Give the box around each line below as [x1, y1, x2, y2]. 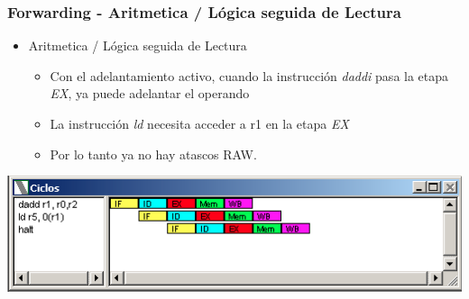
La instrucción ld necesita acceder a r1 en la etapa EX [50, 114, 349, 132]
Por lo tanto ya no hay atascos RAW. [50, 144, 257, 163]
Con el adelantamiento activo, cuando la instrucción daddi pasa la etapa [50, 66, 449, 85]
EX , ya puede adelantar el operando [50, 84, 250, 103]
